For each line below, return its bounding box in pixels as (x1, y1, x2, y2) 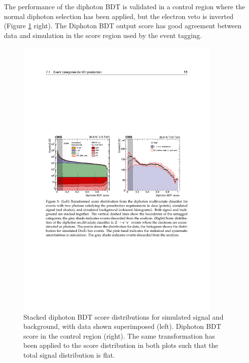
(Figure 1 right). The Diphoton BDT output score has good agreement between (4, 20, 242, 31)
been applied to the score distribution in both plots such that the (23, 340, 218, 350)
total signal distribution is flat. (23, 350, 115, 360)
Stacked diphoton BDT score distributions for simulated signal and (23, 311, 224, 322)
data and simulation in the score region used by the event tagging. (4, 30, 202, 40)
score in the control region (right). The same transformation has (23, 330, 215, 341)
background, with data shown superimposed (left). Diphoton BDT (23, 321, 221, 331)
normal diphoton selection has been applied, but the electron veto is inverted (4, 11, 233, 21)
